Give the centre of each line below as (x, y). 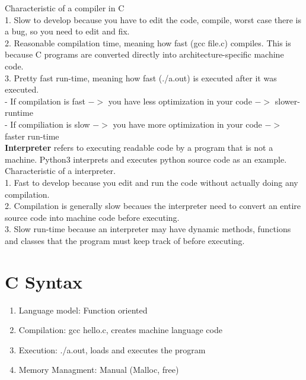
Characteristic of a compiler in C (65, 8)
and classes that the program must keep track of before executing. (125, 240)
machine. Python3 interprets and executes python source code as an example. (146, 159)
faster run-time (32, 136)
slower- (287, 101)
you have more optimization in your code (187, 124)
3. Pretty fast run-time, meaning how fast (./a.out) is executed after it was (141, 77)
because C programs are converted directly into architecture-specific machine (144, 54)
